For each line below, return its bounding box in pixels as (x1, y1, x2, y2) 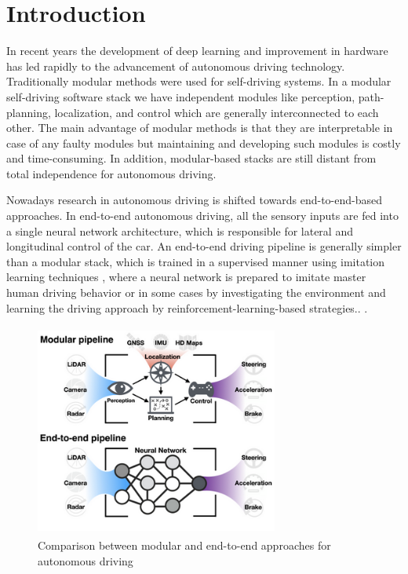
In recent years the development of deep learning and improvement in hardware (6, 42, 388, 59)
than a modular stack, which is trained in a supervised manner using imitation (6, 253, 385, 269)
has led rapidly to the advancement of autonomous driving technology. (6, 57, 345, 74)
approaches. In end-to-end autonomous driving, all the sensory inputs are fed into (6, 207, 399, 224)
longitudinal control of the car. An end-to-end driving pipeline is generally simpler (6, 238, 402, 254)
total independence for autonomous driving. (6, 165, 217, 181)
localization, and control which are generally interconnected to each (54, 104, 379, 120)
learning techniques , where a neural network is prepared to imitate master (6, 269, 366, 285)
